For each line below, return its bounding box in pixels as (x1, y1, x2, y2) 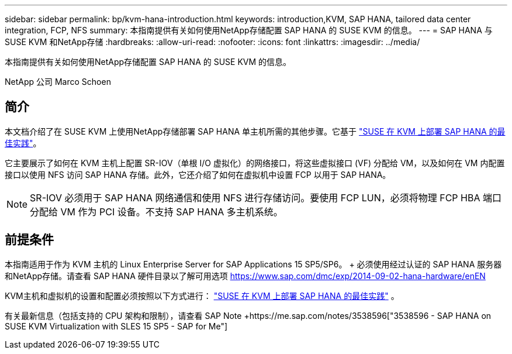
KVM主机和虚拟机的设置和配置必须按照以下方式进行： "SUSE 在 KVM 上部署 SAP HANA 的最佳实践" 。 (5, 290, 399, 301)
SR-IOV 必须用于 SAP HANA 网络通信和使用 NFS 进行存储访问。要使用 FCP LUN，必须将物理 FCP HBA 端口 (30, 191, 501, 204)
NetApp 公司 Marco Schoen (5, 77, 111, 87)
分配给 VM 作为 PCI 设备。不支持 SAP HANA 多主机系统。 (30, 205, 283, 218)
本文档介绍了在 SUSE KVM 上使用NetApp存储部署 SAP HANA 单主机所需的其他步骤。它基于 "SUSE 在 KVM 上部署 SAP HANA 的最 (5, 126, 506, 136)
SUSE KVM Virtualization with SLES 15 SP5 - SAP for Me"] (5, 321, 228, 331)
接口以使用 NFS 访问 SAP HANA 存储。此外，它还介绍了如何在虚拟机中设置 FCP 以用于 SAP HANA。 (5, 169, 391, 180)
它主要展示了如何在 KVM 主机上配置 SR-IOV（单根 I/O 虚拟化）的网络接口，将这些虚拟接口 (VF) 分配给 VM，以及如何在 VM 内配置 (5, 157, 505, 168)
